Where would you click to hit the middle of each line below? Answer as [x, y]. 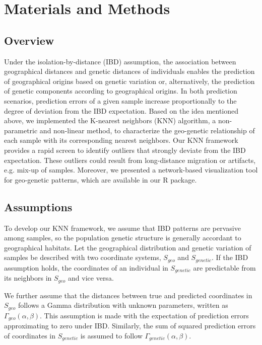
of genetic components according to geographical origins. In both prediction [121, 91]
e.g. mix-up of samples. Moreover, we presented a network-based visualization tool [131, 170]
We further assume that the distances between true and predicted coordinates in [128, 295]
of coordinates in [30, 335]
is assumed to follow [111, 335]
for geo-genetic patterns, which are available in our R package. [101, 179]
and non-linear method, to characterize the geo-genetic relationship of [147, 130]
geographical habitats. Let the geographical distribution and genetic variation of [128, 247]
